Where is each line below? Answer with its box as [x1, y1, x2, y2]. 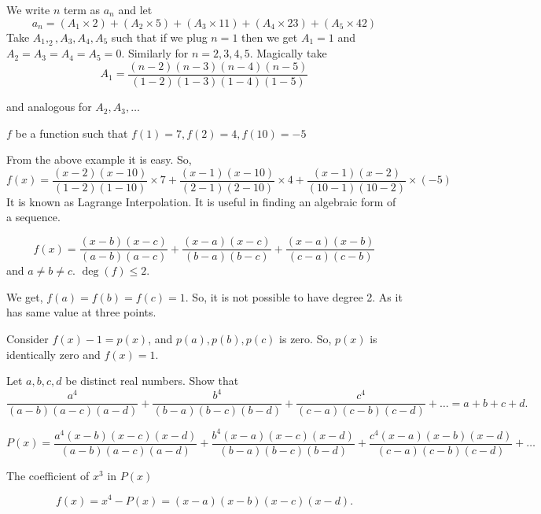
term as [63, 2, 100, 17]
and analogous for [6, 98, 92, 115]
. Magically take [249, 45, 327, 61]
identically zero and [6, 346, 101, 362]
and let [118, 2, 153, 17]
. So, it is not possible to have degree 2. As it [185, 288, 403, 305]
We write [6, 2, 50, 17]
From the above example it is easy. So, [6, 151, 192, 168]
